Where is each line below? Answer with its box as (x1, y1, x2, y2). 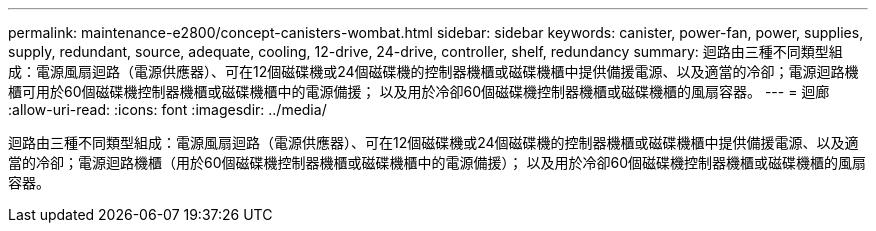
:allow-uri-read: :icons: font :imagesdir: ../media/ (8, 101, 327, 118)
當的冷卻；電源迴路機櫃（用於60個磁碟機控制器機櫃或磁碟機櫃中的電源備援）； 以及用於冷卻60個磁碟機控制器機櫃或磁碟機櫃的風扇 (8, 154, 866, 171)
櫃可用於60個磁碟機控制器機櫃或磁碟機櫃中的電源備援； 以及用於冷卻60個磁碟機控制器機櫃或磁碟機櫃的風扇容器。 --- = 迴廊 (8, 83, 830, 100)
